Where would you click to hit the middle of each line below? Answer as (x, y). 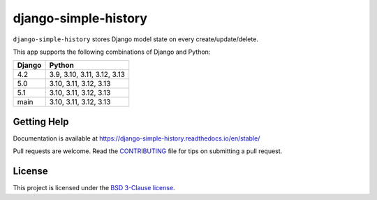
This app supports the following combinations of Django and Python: (112, 52)
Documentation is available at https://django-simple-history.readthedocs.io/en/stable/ (136, 138)
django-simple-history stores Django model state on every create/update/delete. (135, 39)
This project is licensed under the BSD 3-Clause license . (94, 188)
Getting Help (41, 121)
